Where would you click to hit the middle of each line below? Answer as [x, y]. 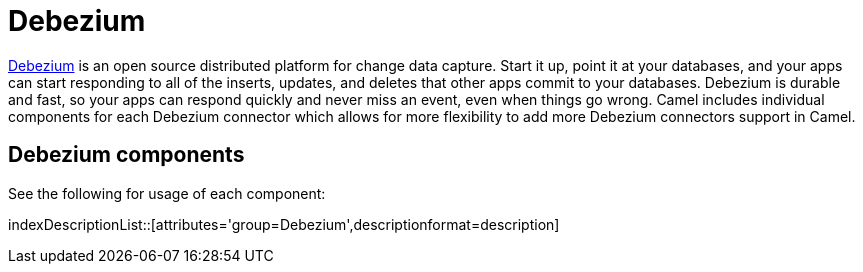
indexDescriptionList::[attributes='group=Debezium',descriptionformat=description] [284, 224]
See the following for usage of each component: [167, 193]
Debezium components [126, 155]
